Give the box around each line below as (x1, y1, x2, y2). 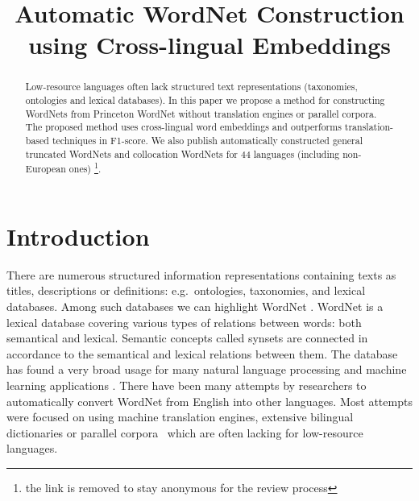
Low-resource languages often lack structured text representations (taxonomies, (25, 80, 358, 93)
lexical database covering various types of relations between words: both (6, 313, 362, 330)
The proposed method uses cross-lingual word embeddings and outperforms (25, 120, 342, 134)
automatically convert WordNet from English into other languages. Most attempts (6, 392, 413, 409)
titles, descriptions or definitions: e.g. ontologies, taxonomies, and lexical (6, 282, 366, 299)
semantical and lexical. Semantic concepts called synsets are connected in (6, 329, 368, 346)
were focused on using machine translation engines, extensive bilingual (6, 408, 354, 425)
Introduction (6, 219, 150, 252)
